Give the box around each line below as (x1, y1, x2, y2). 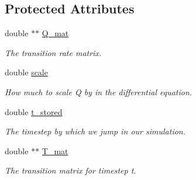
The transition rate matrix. (5, 46, 102, 58)
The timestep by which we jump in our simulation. (5, 125, 186, 137)
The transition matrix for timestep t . (5, 164, 136, 176)
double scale (5, 66, 48, 78)
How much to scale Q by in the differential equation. (5, 85, 192, 98)
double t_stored (5, 105, 63, 117)
